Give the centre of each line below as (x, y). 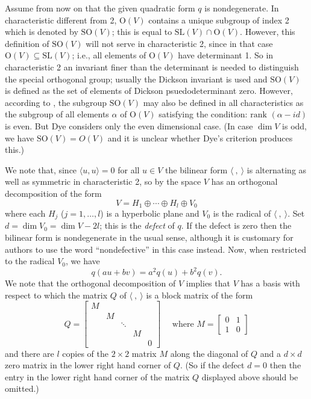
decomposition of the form (53, 193)
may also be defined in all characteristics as (223, 102)
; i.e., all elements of (109, 55)
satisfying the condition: (203, 114)
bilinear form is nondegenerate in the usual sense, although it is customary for (149, 237)
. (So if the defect (212, 365)
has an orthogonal (244, 181)
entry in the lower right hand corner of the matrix (97, 376)
